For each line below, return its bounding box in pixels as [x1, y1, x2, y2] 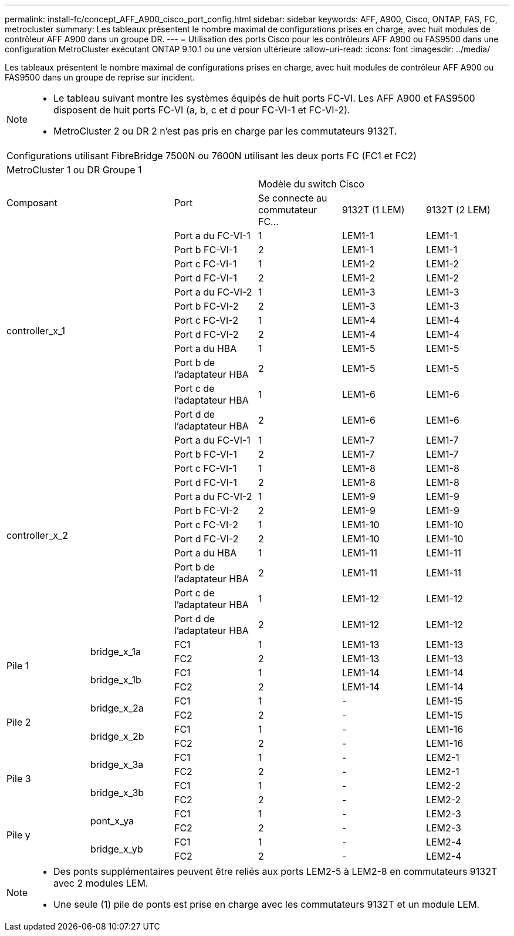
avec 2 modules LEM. [53, 877, 148, 889]
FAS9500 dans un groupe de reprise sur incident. [5, 72, 195, 82]
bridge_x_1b [90, 674, 141, 686]
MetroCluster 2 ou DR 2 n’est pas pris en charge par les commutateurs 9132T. [53, 125, 397, 137]
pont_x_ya [90, 815, 134, 827]
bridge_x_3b [90, 787, 144, 799]
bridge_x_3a [90, 759, 144, 770]
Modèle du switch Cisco [258, 178, 364, 190]
